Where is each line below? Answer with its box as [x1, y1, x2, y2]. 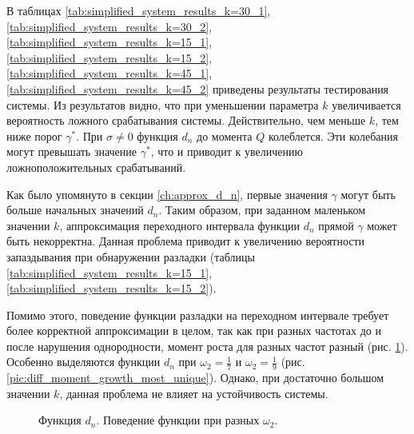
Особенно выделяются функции [6, 353, 161, 370]
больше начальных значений [6, 201, 144, 218]
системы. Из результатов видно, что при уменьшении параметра [6, 96, 319, 113]
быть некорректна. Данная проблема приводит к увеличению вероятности [6, 233, 365, 249]
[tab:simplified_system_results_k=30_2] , [6, 18, 213, 34]
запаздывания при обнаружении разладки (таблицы [6, 248, 255, 265]
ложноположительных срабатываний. [6, 158, 186, 175]
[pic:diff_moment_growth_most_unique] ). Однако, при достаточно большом [6, 369, 384, 386]
